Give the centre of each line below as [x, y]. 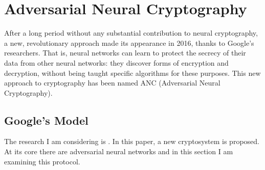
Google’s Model [46, 120]
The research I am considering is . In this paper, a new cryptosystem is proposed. [132, 141]
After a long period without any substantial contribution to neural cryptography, [131, 33]
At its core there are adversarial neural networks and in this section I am [119, 151]
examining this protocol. [42, 161]
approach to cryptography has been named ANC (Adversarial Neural [112, 83]
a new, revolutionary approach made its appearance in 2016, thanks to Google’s [129, 42]
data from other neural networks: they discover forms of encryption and [116, 62]
